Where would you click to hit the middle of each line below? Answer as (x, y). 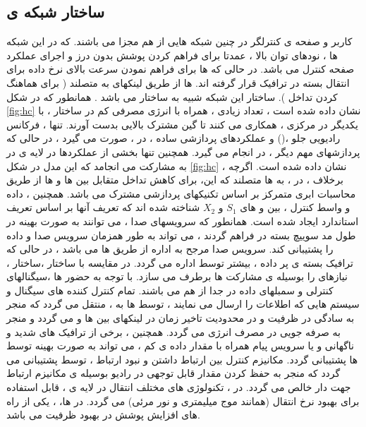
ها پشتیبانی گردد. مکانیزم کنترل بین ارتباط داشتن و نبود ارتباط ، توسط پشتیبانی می (182, 359)
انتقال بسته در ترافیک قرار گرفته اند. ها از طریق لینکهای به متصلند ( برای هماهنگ (178, 82)
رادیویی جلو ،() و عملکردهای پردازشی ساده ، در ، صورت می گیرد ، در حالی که (173, 138)
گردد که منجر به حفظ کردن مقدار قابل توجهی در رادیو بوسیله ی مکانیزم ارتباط (173, 373)
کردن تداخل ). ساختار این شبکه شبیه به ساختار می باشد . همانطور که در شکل (172, 96)
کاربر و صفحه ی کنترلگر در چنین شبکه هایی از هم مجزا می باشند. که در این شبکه (179, 41)
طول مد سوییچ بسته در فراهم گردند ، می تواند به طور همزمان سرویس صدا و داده (181, 235)
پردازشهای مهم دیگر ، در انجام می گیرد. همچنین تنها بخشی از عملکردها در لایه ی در (183, 151)
